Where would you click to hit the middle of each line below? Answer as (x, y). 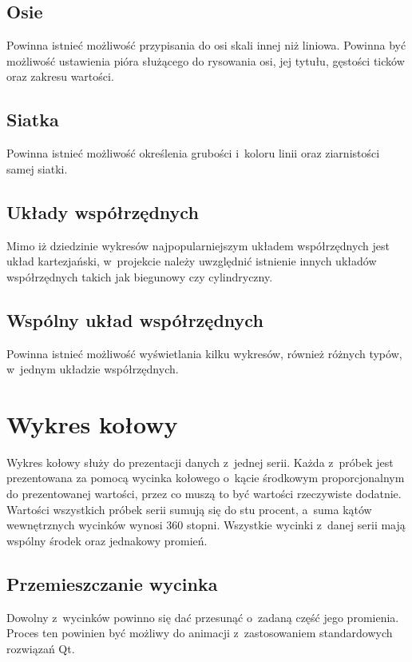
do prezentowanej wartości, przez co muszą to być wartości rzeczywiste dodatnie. (204, 494)
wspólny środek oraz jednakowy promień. (107, 540)
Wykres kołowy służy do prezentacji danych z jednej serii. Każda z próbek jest (200, 462)
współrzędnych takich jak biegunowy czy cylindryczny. (140, 276)
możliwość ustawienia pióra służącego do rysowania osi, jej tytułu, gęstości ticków (206, 60)
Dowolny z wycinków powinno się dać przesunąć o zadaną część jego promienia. (203, 617)
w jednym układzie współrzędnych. (93, 369)
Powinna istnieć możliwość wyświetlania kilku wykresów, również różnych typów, (204, 353)
